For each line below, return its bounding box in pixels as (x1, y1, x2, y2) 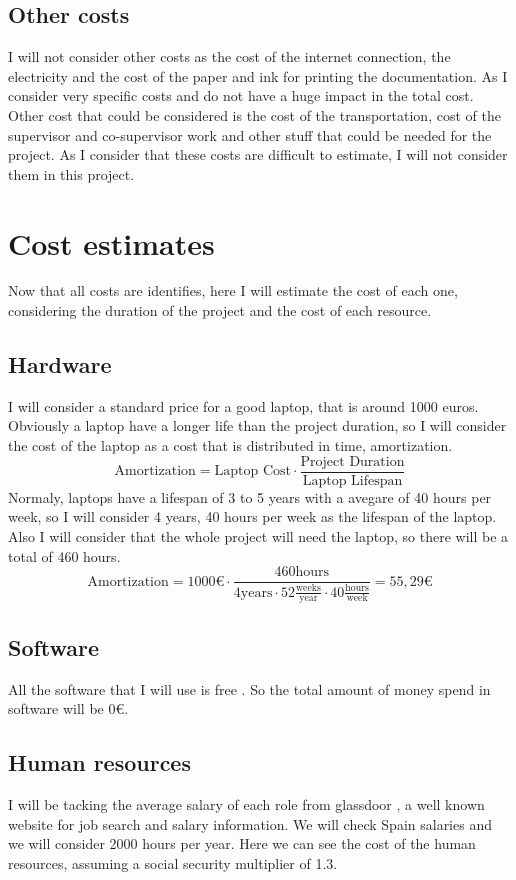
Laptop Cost (214, 464, 291, 479)
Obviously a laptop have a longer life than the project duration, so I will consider (8, 415, 507, 436)
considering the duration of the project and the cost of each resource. (8, 300, 432, 321)
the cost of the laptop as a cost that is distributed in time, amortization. (8, 435, 453, 456)
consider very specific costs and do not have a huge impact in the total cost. (8, 85, 474, 106)
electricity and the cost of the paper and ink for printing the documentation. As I (8, 65, 508, 86)
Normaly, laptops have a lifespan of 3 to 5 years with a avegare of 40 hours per (8, 486, 492, 507)
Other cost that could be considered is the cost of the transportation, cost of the (8, 104, 501, 125)
